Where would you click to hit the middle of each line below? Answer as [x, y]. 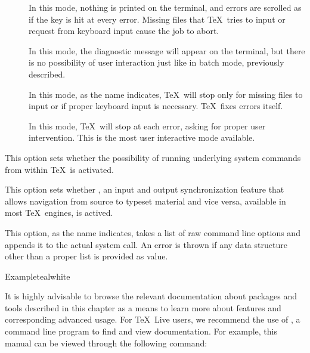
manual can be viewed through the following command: [106, 343]
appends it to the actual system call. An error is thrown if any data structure [146, 244]
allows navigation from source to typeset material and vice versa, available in [145, 201]
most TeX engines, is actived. [59, 213]
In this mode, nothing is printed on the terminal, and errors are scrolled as [165, 7]
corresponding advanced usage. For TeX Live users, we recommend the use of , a [153, 319]
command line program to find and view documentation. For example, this [141, 331]
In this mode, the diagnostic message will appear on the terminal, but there [167, 50]
